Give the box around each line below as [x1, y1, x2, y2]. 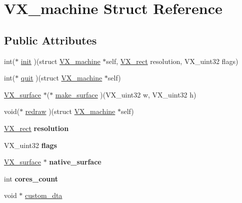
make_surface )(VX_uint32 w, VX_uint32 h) [55, 89, 196, 99]
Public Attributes [4, 32, 97, 47]
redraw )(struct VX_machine [25, 106, 115, 116]
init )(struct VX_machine [20, 55, 100, 66]
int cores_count [4, 173, 58, 183]
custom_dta [25, 190, 62, 200]
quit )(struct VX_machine [20, 72, 102, 83]
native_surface [49, 156, 101, 167]
